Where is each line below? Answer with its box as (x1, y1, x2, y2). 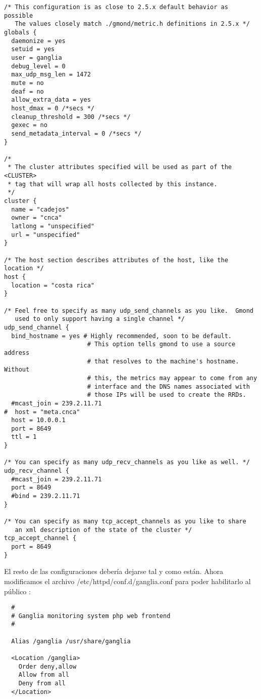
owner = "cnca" (11, 214, 62, 222)
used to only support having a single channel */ (15, 315, 185, 323)
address (4, 349, 30, 356)
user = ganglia (11, 54, 62, 61)
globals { (4, 28, 37, 36)
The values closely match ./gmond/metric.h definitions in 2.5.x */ (15, 20, 250, 28)
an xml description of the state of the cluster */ (15, 526, 192, 533)
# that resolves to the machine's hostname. (87, 357, 239, 365)
